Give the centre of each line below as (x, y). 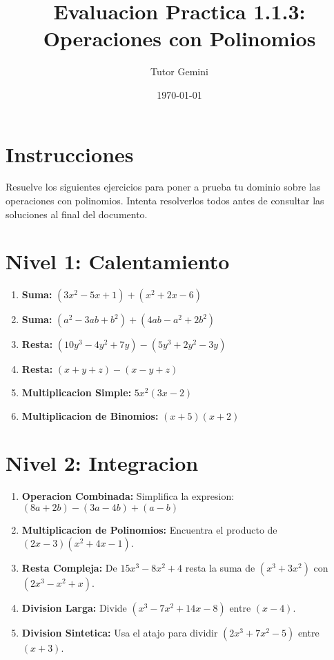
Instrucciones (70, 154)
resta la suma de (220, 568)
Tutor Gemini (179, 71)
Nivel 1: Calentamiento (118, 261)
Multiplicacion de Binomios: (90, 415)
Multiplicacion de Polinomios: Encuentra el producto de (149, 529)
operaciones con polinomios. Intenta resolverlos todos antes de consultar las (165, 201)
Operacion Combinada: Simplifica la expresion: (128, 496)
